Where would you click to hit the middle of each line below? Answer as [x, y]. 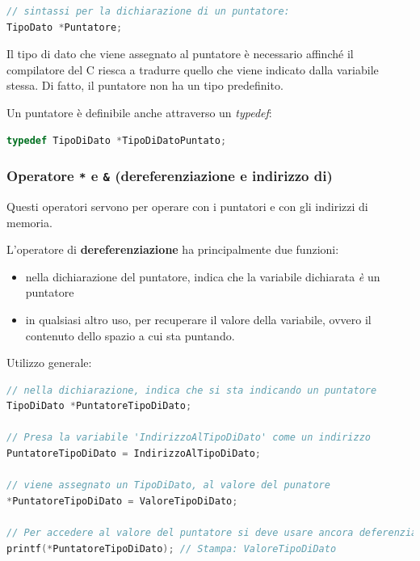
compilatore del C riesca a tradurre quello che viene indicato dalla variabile [193, 69]
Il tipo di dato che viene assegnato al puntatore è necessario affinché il [180, 54]
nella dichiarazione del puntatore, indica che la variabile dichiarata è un [203, 276]
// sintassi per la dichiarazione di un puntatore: [148, 11]
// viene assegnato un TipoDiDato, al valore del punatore [168, 485]
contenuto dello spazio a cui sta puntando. [130, 335]
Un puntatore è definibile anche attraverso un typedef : [139, 112]
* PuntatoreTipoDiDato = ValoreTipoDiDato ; [122, 501]
